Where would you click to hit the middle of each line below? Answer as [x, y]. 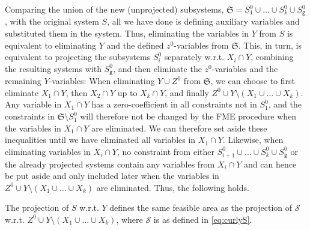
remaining [23, 81]
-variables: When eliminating [102, 81]
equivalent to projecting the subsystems [78, 57]
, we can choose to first [253, 81]
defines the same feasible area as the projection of [201, 207]
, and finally [187, 92]
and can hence [270, 164]
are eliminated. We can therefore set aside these [179, 128]
